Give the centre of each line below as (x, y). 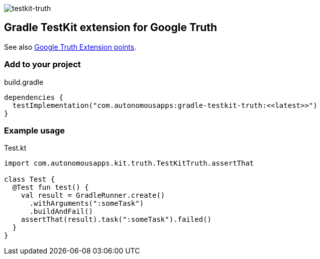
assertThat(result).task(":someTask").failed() (116, 220)
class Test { (30, 179)
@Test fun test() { (50, 187)
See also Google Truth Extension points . (70, 47)
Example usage (35, 130)
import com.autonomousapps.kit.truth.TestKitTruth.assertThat (129, 163)
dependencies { (34, 97)
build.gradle (24, 82)
